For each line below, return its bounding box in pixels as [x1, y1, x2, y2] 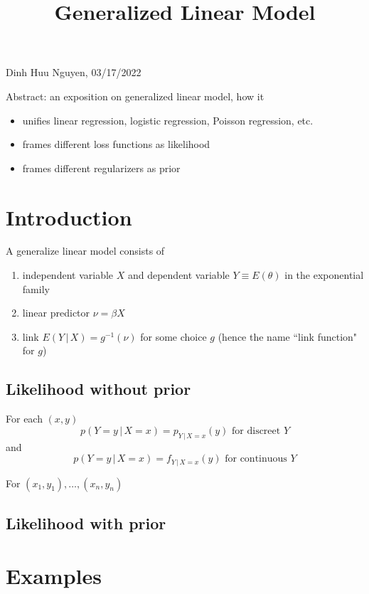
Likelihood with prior [6, 512, 166, 534]
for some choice [140, 329, 207, 344]
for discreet [232, 425, 281, 436]
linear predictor [22, 305, 90, 320]
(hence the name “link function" [218, 329, 358, 344]
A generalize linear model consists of [6, 243, 165, 258]
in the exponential [284, 267, 364, 282]
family [22, 281, 50, 296]
